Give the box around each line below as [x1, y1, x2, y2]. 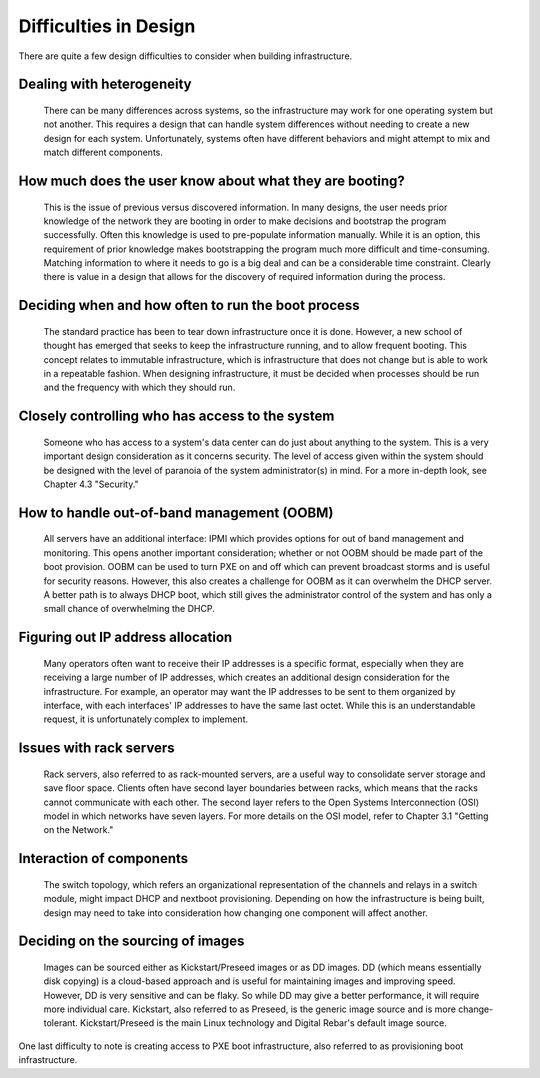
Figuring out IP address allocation [18, 629, 233, 646]
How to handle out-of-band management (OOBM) [18, 504, 334, 521]
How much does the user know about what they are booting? [18, 172, 405, 189]
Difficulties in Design [18, 15, 196, 37]
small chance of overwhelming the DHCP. [43, 603, 215, 615]
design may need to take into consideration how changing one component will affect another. [43, 906, 429, 919]
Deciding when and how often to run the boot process [18, 297, 360, 314]
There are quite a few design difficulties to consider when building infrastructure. [18, 50, 353, 62]
